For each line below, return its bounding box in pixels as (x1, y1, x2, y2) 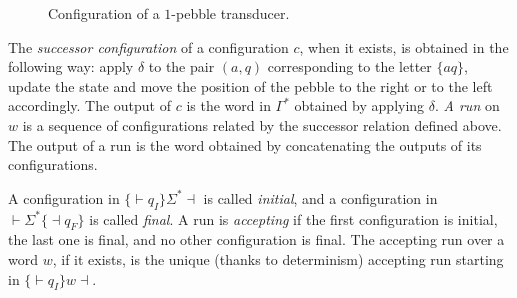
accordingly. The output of (8, 95, 172, 116)
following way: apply (8, 56, 134, 77)
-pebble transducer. (171, 3, 290, 23)
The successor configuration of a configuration (8, 36, 289, 57)
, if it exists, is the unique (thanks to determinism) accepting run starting (52, 248, 504, 269)
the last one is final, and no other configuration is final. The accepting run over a (8, 229, 505, 250)
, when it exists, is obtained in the (299, 36, 509, 57)
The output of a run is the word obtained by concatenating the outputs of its (8, 134, 482, 155)
